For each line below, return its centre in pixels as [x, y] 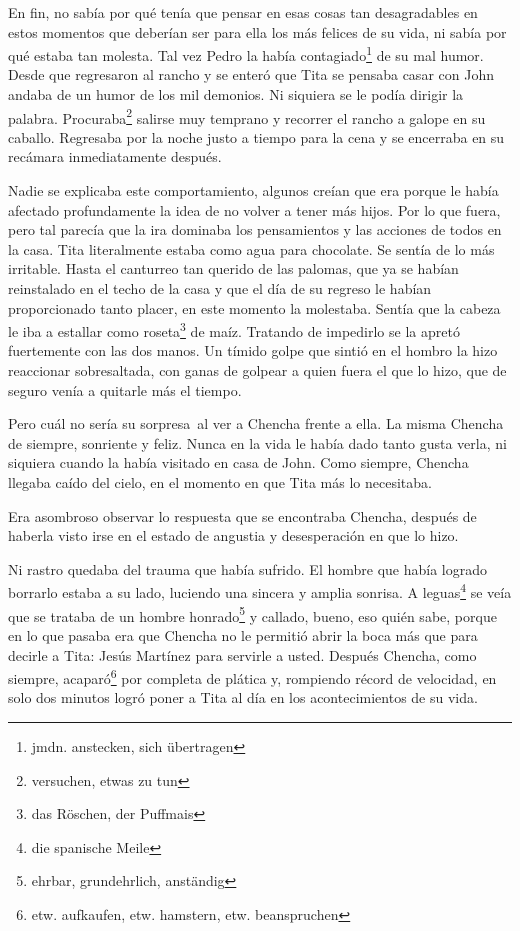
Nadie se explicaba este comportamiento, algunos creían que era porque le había [253, 190]
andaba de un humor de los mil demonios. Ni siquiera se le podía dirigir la [236, 94]
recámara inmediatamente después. [115, 156]
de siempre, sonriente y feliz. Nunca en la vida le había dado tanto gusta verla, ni [257, 442]
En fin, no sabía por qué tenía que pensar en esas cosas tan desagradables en [243, 12]
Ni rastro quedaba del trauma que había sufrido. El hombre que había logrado [247, 568]
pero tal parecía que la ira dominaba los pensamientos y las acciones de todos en [255, 229]
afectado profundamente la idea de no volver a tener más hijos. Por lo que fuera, [254, 209]
